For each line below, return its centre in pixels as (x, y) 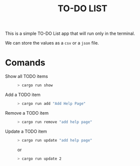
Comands (25, 63)
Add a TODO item (23, 95)
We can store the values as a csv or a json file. (52, 43)
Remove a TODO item (27, 113)
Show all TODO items (27, 76)
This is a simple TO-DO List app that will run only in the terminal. (70, 34)
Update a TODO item (26, 131)
